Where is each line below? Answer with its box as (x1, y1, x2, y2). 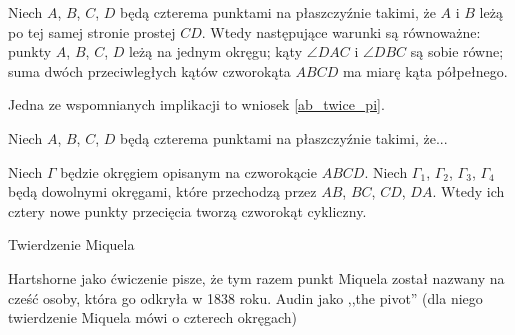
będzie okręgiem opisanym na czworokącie (60, 161, 317, 182)
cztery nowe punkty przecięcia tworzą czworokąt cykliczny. (8, 200, 367, 221)
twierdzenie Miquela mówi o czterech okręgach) (8, 307, 298, 328)
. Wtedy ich (432, 181, 505, 202)
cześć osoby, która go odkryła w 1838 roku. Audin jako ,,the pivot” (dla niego (8, 287, 483, 308)
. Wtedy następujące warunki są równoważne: (201, 21, 481, 42)
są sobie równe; (410, 41, 504, 62)
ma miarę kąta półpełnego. (342, 60, 508, 81)
